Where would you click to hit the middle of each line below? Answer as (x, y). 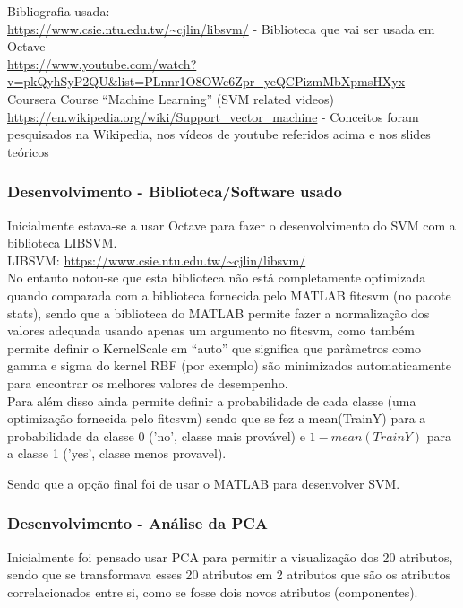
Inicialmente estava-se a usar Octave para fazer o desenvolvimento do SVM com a (231, 225)
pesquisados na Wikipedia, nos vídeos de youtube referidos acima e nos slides (219, 134)
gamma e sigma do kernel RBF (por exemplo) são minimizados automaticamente (229, 365)
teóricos (28, 151)
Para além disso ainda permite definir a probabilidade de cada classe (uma (212, 400)
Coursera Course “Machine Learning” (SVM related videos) (171, 98)
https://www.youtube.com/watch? (102, 63)
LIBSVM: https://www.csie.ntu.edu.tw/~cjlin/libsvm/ (157, 260)
